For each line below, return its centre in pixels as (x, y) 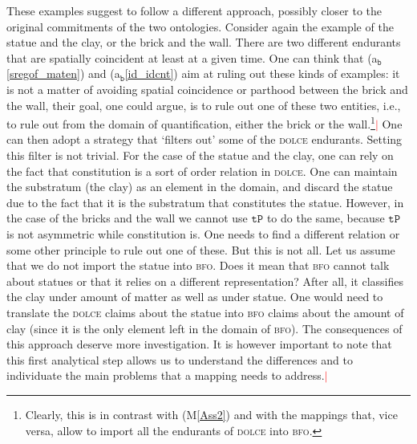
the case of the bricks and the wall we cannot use (127, 218)
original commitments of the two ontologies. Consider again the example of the (200, 26)
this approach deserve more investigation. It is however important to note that (199, 344)
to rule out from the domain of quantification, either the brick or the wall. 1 (191, 122)
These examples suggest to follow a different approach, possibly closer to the (194, 10)
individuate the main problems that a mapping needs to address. (166, 375)
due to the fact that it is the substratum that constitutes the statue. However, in (205, 202)
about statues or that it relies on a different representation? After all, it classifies (205, 281)
